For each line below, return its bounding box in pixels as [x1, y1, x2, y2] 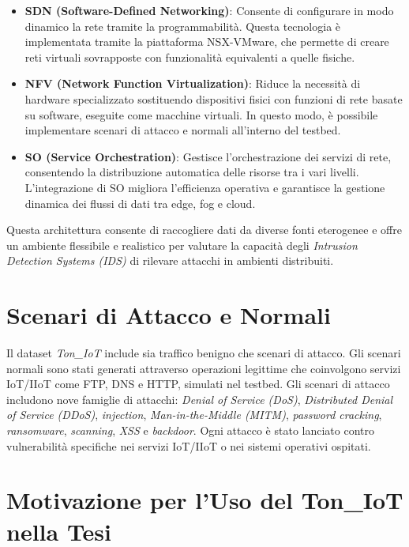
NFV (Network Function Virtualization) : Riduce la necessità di [24, 75, 361, 92]
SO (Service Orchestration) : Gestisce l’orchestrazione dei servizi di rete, [24, 148, 392, 164]
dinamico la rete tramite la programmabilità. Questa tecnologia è [24, 17, 341, 34]
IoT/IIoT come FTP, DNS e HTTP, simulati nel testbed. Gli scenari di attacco [6, 375, 390, 392]
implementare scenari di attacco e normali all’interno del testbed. [24, 122, 341, 138]
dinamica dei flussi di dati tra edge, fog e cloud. [24, 194, 256, 211]
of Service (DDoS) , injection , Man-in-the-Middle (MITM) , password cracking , [6, 406, 382, 423]
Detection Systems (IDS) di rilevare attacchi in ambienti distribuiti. [6, 252, 334, 269]
